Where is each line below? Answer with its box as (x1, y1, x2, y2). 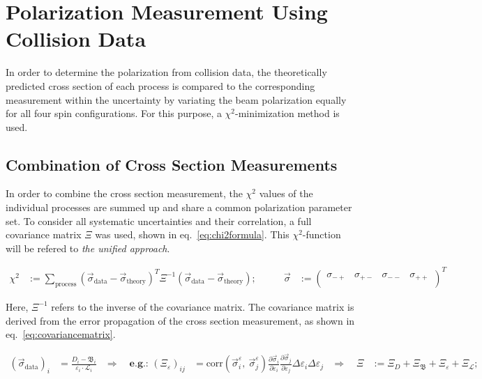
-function (302, 227, 341, 242)
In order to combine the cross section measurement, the (6, 186, 243, 201)
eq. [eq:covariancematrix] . (6, 327, 116, 341)
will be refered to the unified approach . (6, 240, 170, 255)
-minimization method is (235, 106, 340, 121)
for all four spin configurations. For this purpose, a (6, 106, 222, 121)
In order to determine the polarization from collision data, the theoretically (6, 65, 327, 79)
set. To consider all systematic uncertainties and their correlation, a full (6, 213, 312, 228)
